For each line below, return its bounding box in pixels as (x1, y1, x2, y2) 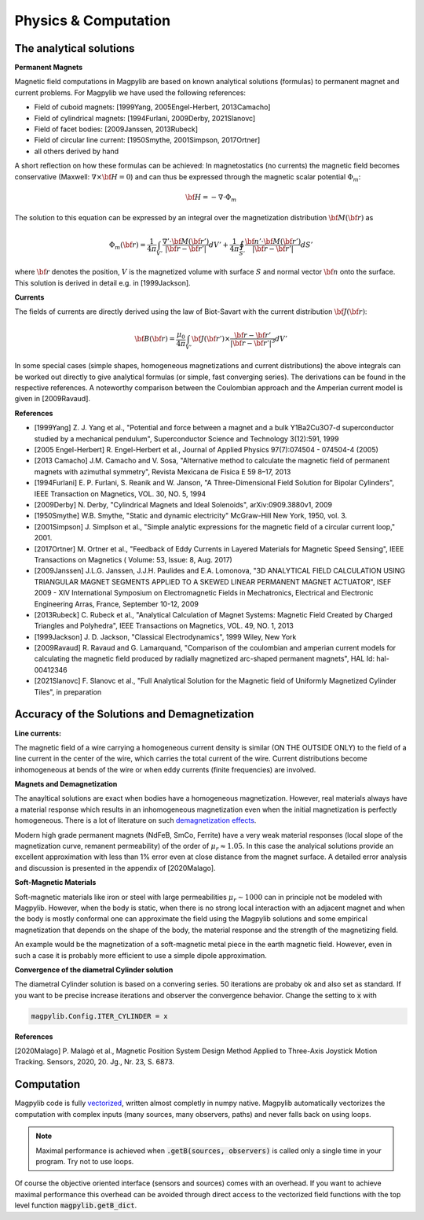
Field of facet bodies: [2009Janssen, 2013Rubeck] (34, 124, 199, 134)
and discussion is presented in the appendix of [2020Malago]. (14, 863, 216, 872)
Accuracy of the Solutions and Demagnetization (14, 708, 254, 721)
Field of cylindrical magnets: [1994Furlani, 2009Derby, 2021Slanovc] (34, 113, 256, 123)
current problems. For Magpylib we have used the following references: (14, 87, 247, 98)
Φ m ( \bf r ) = (108, 240, 146, 251)
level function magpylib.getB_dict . (14, 1200, 137, 1211)
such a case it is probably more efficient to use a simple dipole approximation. (14, 950, 267, 960)
